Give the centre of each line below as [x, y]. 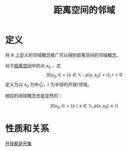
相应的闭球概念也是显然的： [34, 96]
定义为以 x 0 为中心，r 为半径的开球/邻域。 [48, 85]
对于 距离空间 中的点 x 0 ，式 [33, 66]
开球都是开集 [18, 143]
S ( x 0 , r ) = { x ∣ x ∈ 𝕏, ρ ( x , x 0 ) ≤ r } [84, 106]
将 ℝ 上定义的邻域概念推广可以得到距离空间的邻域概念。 [63, 55]
